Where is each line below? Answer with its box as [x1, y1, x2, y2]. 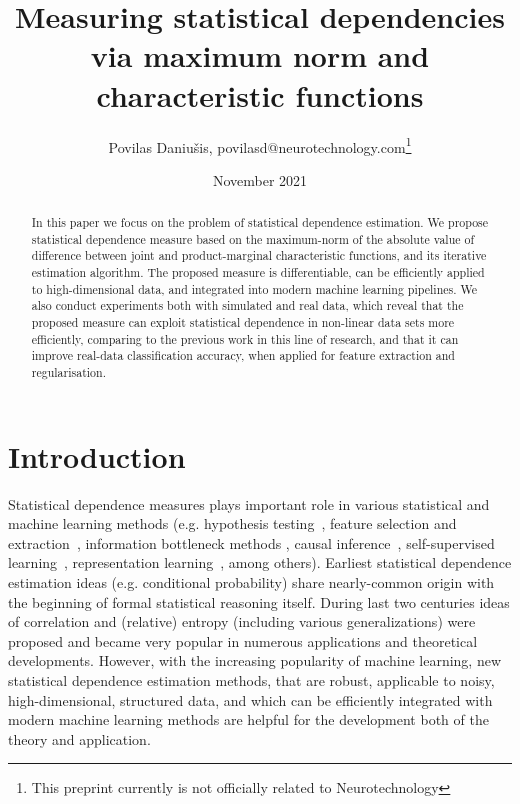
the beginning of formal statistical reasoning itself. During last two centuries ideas [8, 591, 510, 612]
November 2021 [212, 169, 308, 190]
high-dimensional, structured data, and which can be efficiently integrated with [8, 689, 493, 710]
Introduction [8, 435, 186, 476]
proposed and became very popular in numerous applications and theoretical [8, 630, 478, 651]
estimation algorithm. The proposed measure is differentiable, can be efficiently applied [31, 264, 485, 281]
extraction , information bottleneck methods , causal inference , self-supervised [8, 532, 495, 553]
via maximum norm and [90, 35, 430, 76]
